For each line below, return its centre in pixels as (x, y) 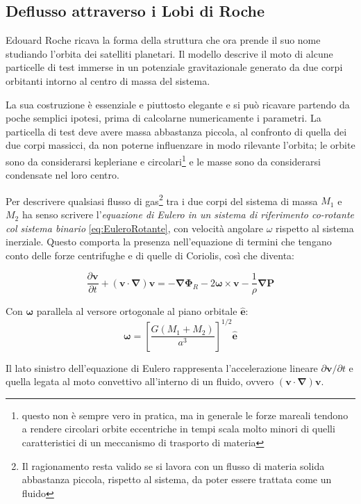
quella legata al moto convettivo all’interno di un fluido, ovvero (140, 381)
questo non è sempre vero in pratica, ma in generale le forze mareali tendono (185, 415)
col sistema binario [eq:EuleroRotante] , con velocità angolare (135, 228)
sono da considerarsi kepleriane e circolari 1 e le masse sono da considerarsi (163, 160)
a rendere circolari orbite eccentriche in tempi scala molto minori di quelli (178, 429)
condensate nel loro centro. (62, 175)
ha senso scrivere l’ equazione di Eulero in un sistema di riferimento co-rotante (188, 214)
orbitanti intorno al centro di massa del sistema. (108, 80)
